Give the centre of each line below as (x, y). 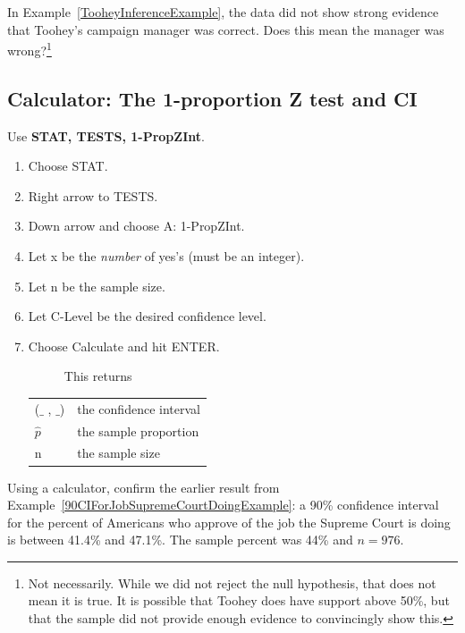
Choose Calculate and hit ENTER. (124, 346)
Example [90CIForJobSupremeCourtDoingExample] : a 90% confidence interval (223, 505)
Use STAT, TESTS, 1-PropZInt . (106, 135)
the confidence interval (139, 408)
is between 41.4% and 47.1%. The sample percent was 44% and (180, 540)
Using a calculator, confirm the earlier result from (144, 487)
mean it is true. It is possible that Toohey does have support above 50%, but (239, 600)
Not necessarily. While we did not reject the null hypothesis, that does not (232, 582)
